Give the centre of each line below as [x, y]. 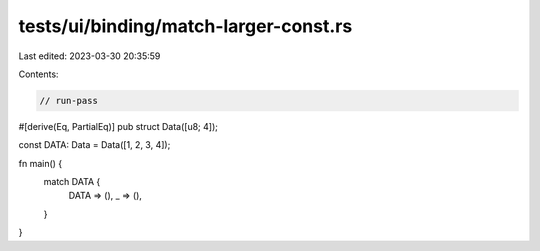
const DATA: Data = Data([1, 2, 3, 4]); [94, 145]
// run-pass [69, 100]
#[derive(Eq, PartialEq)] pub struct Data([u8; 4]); [118, 126]
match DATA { [72, 182]
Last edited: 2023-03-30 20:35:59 [89, 56]
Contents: [38, 74]
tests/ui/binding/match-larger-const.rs [185, 26]
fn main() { [40, 163]
